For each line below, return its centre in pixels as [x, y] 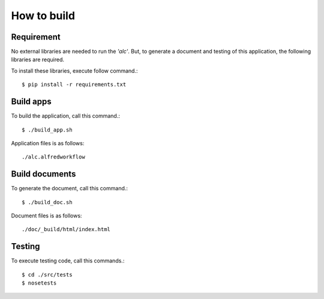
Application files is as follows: [48, 143]
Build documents [43, 174]
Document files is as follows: [46, 216]
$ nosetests [39, 283]
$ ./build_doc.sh [47, 202]
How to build [43, 16]
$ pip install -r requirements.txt [74, 85]
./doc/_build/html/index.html [66, 229]
